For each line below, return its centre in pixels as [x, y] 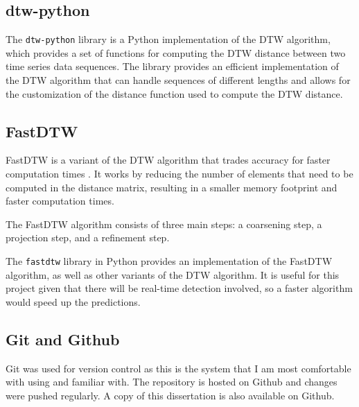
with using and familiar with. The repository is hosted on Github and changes [172, 382]
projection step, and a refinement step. [88, 237]
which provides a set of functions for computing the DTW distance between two [176, 52]
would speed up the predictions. [73, 301]
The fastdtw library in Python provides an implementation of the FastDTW [169, 261]
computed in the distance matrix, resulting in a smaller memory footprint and [172, 187]
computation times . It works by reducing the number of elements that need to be [179, 174]
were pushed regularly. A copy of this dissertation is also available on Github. [170, 395]
